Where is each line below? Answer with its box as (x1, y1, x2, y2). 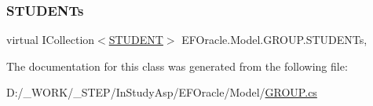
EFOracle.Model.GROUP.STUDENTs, (181, 31, 368, 48)
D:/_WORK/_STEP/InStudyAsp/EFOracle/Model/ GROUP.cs (6, 84, 317, 101)
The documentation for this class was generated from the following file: (6, 57, 348, 74)
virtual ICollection (6, 31, 95, 48)
